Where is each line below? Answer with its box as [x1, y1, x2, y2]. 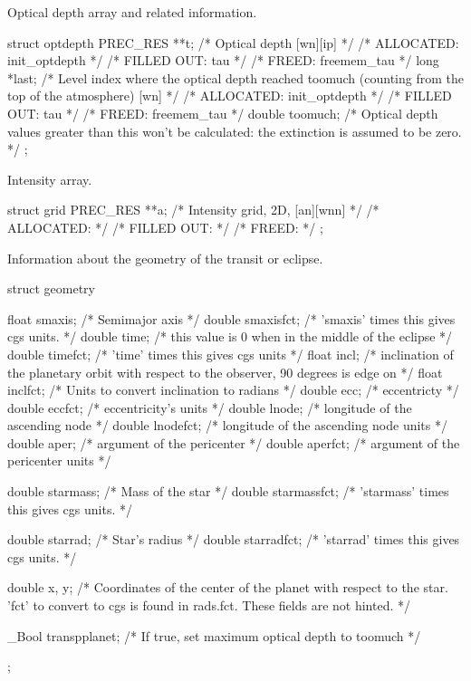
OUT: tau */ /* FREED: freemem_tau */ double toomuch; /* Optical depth [7, 103, 438, 122]
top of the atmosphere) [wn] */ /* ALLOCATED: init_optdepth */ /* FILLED [7, 86, 452, 105]
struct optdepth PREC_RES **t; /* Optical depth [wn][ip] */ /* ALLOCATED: [7, 33, 459, 52]
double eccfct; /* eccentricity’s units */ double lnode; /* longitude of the [7, 398, 412, 417]
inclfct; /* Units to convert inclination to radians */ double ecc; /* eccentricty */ [7, 380, 459, 399]
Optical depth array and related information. [7, 3, 257, 21]
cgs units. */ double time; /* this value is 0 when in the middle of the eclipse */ [7, 327, 453, 346]
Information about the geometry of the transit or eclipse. [7, 248, 323, 267]
